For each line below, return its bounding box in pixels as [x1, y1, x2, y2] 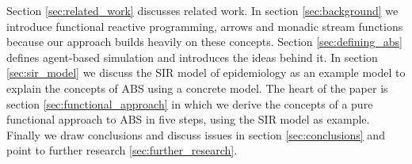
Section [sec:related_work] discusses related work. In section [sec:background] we [6, 2, 399, 18]
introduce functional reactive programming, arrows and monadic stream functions [6, 17, 403, 34]
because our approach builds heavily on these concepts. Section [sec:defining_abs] [6, 33, 402, 50]
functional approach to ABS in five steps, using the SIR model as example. [6, 111, 370, 128]
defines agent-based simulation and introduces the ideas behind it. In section [6, 48, 378, 65]
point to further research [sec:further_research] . [6, 142, 238, 158]
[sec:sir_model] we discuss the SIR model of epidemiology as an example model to [6, 64, 406, 81]
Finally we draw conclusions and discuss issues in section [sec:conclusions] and [6, 126, 385, 143]
